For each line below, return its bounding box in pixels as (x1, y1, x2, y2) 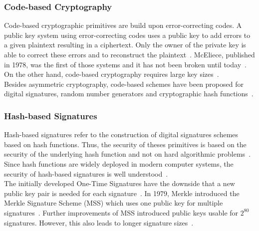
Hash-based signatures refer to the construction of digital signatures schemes (4, 129, 239, 140)
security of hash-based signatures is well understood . (4, 168, 168, 179)
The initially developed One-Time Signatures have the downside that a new (4, 178, 235, 189)
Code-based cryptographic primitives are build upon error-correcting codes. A (4, 20, 242, 30)
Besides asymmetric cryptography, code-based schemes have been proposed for (4, 78, 244, 89)
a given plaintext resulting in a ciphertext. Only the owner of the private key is (4, 39, 246, 50)
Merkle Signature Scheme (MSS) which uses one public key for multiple (4, 198, 223, 208)
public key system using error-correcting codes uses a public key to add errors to (4, 29, 251, 40)
